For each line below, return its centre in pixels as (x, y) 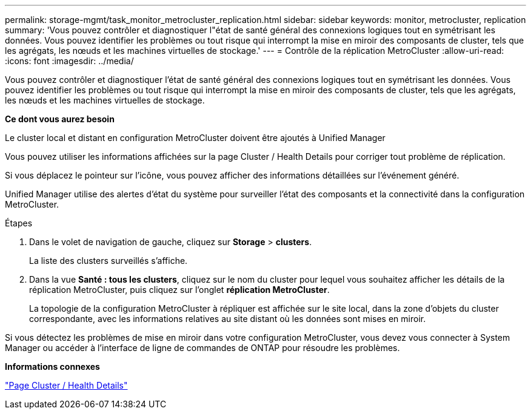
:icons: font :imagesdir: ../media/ (69, 61)
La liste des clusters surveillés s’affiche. (109, 261)
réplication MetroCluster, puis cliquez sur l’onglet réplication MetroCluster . (179, 290)
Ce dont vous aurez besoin (60, 119)
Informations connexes (52, 366)
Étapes (19, 223)
